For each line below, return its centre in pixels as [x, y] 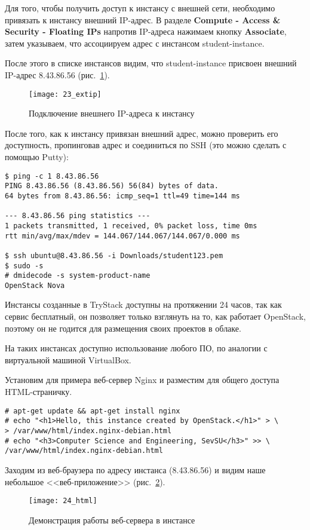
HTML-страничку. [39, 392]
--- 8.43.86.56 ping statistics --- [78, 216]
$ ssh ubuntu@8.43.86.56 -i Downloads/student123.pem [114, 255]
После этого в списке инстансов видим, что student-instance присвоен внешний [151, 63]
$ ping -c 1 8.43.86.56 [52, 176]
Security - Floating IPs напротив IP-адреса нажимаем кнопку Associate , [146, 31]
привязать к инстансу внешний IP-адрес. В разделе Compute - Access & [143, 19]
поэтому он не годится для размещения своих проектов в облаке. [123, 328]
